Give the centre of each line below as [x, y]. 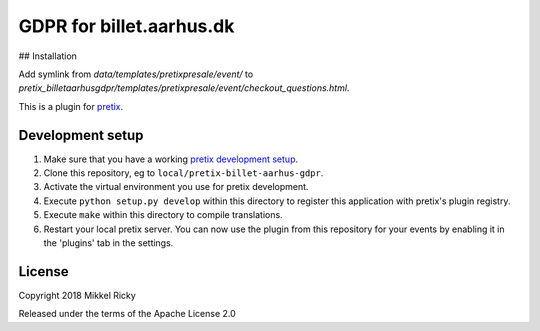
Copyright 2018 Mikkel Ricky [77, 295]
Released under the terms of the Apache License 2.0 [127, 314]
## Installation [47, 56]
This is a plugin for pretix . [71, 106]
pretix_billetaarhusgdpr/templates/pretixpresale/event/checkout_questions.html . [184, 88]
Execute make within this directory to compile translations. [163, 215]
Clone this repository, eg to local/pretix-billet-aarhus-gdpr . [183, 173]
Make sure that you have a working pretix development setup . [171, 159]
